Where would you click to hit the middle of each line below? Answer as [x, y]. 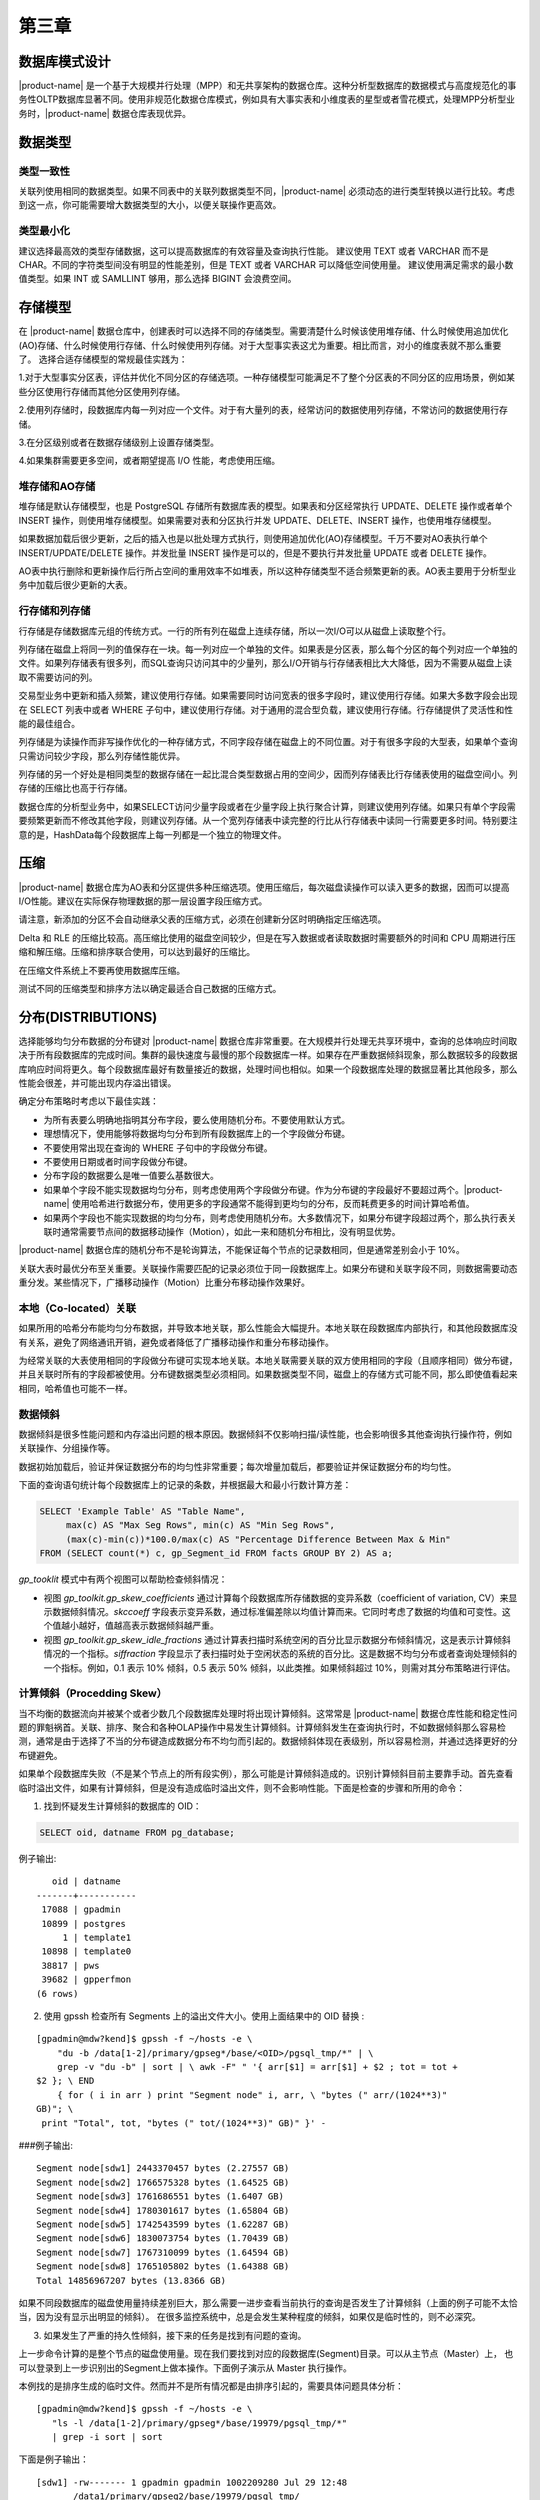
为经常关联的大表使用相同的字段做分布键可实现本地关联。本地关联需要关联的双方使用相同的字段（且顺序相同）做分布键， [268, 1360]
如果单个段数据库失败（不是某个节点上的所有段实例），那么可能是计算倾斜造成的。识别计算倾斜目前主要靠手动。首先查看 [266, 1774]
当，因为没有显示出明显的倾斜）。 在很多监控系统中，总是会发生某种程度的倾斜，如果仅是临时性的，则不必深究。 [249, 2317]
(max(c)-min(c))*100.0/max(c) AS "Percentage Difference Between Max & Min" [258, 1539]
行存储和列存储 [54, 611]
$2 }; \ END [65, 2081]
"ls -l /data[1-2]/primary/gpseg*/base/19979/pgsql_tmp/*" [199, 2423]
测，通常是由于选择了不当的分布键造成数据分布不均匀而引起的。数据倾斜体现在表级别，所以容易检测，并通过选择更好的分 [268, 1741]
